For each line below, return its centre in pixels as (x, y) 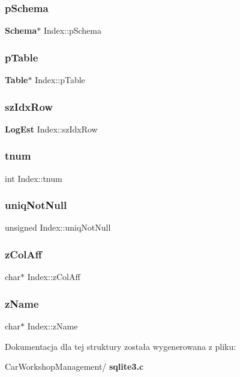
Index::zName (52, 326)
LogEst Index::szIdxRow (51, 129)
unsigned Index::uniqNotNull (58, 227)
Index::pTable (60, 80)
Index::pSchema (72, 30)
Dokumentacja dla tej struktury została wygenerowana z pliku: (121, 346)
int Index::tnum (34, 178)
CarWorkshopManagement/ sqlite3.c (74, 366)
